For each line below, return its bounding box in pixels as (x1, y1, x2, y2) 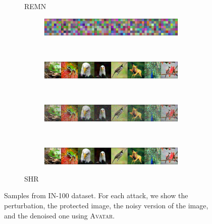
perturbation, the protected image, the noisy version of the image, (4, 200, 208, 210)
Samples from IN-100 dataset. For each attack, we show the (4, 190, 188, 201)
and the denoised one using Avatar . (4, 210, 115, 220)
